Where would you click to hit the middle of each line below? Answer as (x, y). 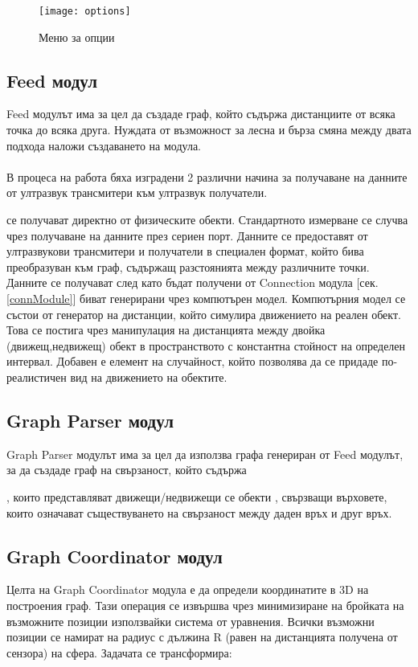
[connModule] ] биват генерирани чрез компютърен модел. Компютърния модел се (206, 298)
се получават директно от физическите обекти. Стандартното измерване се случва (207, 220)
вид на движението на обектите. (149, 376)
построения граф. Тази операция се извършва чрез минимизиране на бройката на (205, 605)
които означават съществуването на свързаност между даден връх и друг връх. (199, 512)
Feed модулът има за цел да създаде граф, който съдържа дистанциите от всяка (201, 114)
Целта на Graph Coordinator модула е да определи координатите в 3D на (188, 589)
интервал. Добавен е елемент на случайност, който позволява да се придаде (193, 361)
